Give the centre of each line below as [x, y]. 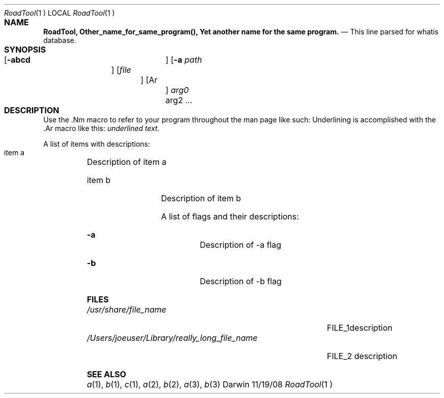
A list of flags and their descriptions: [230, 216]
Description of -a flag [240, 245]
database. [60, 40]
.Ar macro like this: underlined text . [101, 128]
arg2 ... [179, 100]
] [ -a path [184, 60]
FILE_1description [360, 328]
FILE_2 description [362, 356]
